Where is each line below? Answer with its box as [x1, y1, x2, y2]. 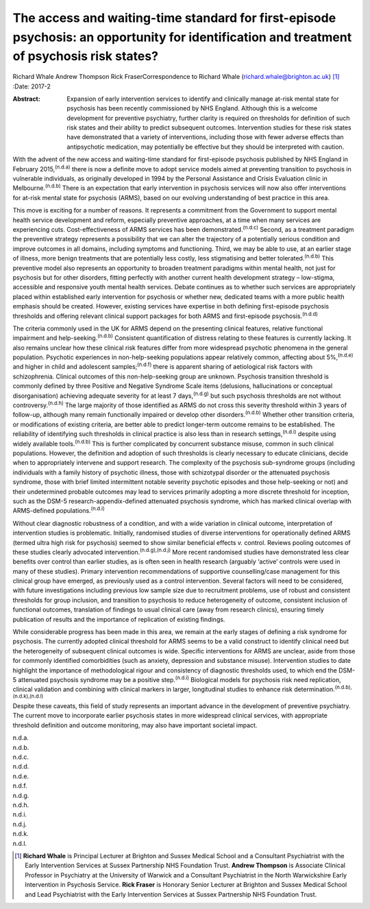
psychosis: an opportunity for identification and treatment [12, 29, 352, 45]
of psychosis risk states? [12, 49, 159, 64]
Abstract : [12, 95, 40, 103]
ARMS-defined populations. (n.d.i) [12, 505, 106, 515]
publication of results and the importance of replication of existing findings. [12, 615, 225, 623]
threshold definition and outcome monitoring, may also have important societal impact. [12, 720, 258, 729]
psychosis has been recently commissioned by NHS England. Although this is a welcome [66, 104, 318, 112]
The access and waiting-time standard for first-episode [12, 10, 336, 25]
